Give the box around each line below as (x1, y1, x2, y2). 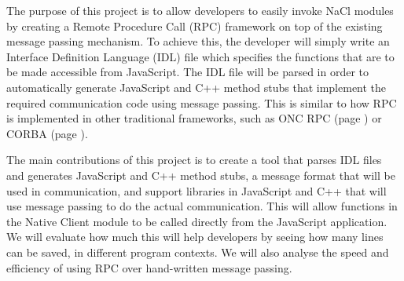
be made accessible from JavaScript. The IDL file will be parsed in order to (6, 64, 369, 80)
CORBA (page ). (6, 125, 88, 141)
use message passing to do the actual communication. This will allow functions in (6, 198, 398, 214)
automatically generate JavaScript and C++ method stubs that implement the (6, 78, 387, 95)
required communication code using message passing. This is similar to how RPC (6, 94, 397, 111)
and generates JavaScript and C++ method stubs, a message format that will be (6, 166, 395, 183)
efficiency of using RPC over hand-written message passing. (6, 259, 292, 276)
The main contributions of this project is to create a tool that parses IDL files (6, 151, 382, 168)
